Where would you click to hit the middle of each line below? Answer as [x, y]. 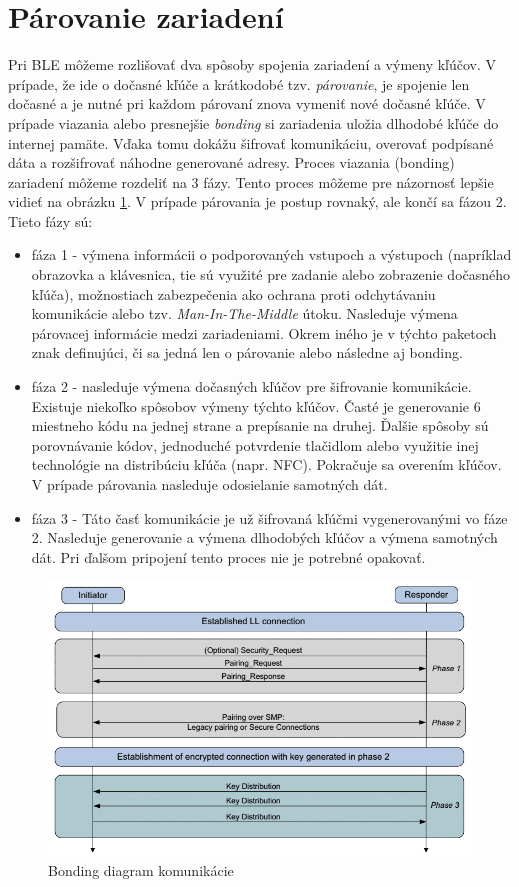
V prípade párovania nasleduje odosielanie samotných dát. [209, 484]
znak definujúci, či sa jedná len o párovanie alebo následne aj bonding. [247, 352]
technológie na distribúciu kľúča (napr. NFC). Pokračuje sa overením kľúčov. [266, 464]
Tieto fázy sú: [50, 220]
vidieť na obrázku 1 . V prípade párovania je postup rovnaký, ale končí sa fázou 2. [257, 201]
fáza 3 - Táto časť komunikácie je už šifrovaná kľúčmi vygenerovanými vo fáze [269, 517]
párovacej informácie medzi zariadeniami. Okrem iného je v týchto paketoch [264, 332]
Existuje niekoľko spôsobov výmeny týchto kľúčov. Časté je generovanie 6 [256, 405]
